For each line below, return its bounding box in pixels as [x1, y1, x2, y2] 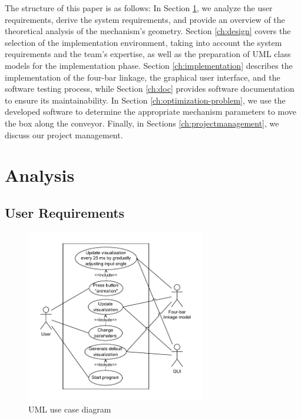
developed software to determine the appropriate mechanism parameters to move [5, 105, 297, 118]
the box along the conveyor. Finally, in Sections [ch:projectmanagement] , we [5, 117, 279, 129]
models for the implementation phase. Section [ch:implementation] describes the [5, 59, 293, 71]
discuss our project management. [5, 128, 123, 141]
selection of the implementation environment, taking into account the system [5, 36, 282, 48]
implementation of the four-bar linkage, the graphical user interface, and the [5, 71, 280, 83]
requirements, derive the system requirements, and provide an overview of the [5, 13, 285, 25]
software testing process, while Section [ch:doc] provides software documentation [5, 82, 295, 95]
